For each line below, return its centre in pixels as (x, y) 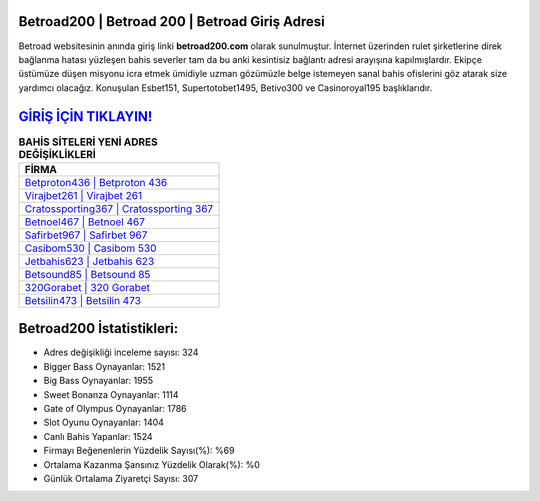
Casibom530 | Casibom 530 (90, 248)
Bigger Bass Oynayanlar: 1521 (104, 366)
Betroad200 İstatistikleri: (98, 328)
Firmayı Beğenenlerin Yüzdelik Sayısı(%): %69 (139, 451)
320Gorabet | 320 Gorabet (87, 287)
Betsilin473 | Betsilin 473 (83, 300)
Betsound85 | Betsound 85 (87, 274)
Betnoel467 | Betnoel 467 (84, 222)
